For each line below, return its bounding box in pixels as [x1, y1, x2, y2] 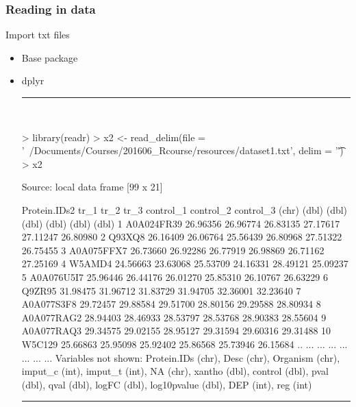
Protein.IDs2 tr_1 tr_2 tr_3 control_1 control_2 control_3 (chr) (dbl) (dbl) [21, 202, 348, 217]
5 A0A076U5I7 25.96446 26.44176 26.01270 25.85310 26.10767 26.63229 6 [21, 269, 328, 284]
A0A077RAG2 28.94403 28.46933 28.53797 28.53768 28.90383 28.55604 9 [21, 310, 327, 324]
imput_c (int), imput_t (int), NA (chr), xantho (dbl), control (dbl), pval [21, 364, 329, 378]
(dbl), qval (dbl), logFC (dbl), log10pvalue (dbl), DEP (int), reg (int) [21, 377, 312, 391]
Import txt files [5, 27, 70, 42]
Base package [21, 50, 78, 64]
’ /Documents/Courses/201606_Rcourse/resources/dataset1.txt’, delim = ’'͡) [21, 143, 344, 158]
